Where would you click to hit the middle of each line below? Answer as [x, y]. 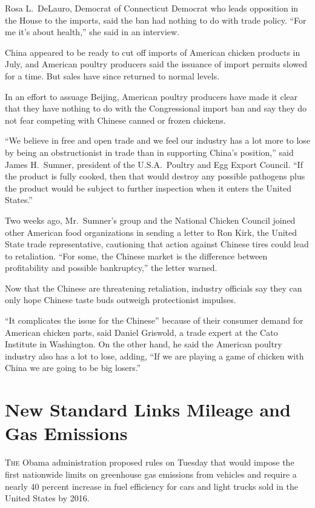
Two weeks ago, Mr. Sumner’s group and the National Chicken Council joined [150, 220]
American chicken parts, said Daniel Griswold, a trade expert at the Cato [141, 332]
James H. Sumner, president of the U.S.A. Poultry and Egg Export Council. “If [154, 164]
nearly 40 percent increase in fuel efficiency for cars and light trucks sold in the [151, 486]
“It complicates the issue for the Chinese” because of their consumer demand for [154, 320]
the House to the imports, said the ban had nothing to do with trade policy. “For [156, 20]
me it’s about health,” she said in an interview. [92, 32]
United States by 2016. [47, 498]
